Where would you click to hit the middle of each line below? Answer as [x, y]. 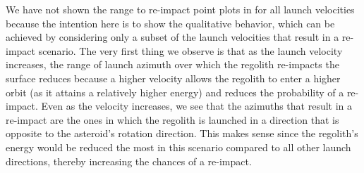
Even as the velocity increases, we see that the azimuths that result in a [197, 106]
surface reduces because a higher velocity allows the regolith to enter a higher [173, 78]
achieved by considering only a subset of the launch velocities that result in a [172, 37]
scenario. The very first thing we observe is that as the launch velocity [190, 50]
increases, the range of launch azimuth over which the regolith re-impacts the [172, 64]
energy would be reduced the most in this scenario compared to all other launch [178, 147]
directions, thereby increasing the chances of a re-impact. [129, 161]
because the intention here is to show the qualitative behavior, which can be [170, 23]
